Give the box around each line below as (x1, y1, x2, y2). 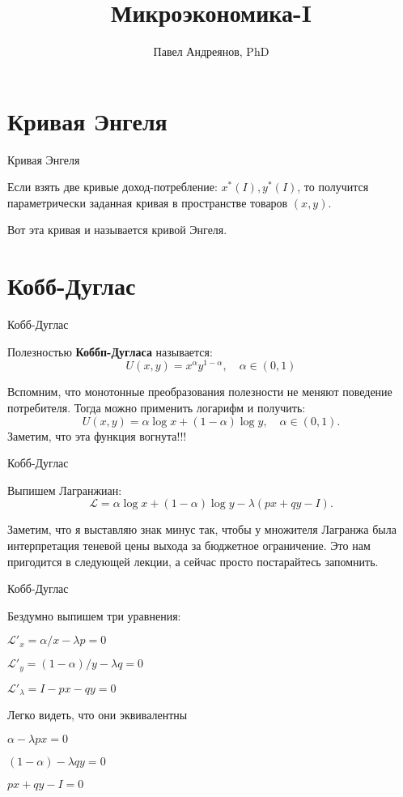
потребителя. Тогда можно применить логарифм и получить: (7, 399, 306, 416)
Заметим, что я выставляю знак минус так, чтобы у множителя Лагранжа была (7, 521, 397, 538)
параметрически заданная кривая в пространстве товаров (7, 194, 288, 211)
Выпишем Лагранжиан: (7, 481, 122, 498)
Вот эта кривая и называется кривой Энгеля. (7, 221, 227, 238)
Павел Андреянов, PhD (153, 43, 269, 60)
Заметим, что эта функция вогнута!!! (7, 427, 187, 444)
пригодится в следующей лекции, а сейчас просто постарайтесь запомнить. (7, 552, 379, 569)
